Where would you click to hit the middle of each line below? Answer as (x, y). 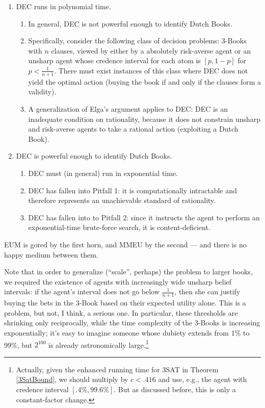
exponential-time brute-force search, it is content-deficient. (119, 227)
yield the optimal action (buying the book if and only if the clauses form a (144, 81)
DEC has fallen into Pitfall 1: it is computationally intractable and (132, 190)
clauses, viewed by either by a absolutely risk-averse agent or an (151, 50)
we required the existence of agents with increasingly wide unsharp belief (118, 281)
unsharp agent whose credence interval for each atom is (114, 60)
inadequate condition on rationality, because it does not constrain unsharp (144, 119)
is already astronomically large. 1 (99, 344)
